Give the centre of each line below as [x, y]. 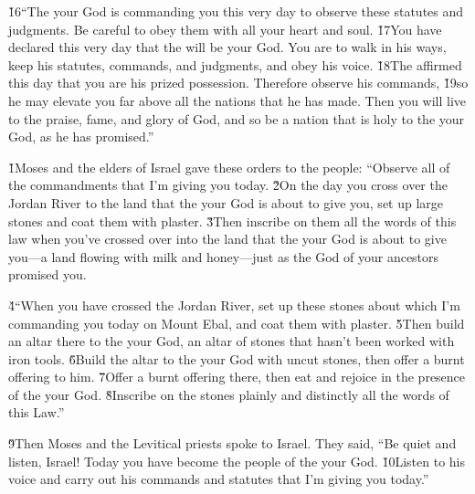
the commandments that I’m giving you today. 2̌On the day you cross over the [228, 185]
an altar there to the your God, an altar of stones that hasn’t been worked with [232, 341]
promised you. [47, 274]
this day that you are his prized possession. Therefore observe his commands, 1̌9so [238, 83]
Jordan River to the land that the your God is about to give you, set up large [226, 202]
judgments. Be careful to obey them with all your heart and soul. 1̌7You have [225, 29]
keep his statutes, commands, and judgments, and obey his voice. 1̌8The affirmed [235, 64]
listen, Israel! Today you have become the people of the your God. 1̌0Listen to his [237, 461]
